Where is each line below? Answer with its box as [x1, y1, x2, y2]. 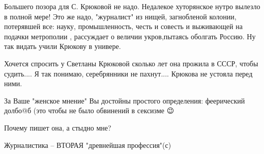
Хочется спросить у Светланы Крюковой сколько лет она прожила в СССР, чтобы [4, 58, 258, 68]
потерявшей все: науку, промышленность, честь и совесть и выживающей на [4, 21, 243, 32]
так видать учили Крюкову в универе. [4, 41, 121, 52]
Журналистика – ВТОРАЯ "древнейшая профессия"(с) [4, 139, 171, 150]
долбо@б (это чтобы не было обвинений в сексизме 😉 [4, 105, 174, 116]
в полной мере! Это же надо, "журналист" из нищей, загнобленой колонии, [4, 11, 237, 21]
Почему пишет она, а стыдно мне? [4, 122, 111, 133]
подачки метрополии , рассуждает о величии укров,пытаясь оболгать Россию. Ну [4, 31, 256, 41]
